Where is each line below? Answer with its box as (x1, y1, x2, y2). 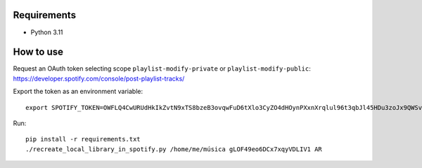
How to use (13, 46, 63, 58)
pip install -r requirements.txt (25, 135, 141, 143)
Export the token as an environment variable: (13, 87, 143, 96)
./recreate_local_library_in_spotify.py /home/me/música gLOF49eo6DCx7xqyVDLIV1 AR (25, 145, 323, 153)
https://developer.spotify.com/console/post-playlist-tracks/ (13, 74, 185, 83)
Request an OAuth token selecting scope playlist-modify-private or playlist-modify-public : (13, 64, 311, 73)
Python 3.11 (30, 28, 63, 36)
